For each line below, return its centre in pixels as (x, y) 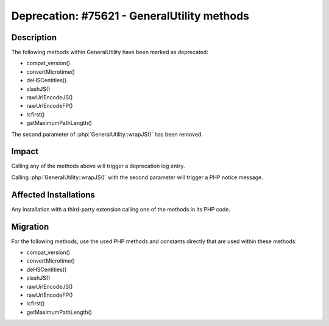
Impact (25, 151)
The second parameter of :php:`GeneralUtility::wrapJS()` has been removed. (107, 134)
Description (34, 37)
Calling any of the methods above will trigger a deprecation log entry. (98, 166)
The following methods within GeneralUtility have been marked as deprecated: (110, 52)
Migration (30, 226)
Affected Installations (53, 195)
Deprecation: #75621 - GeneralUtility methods (130, 16)
